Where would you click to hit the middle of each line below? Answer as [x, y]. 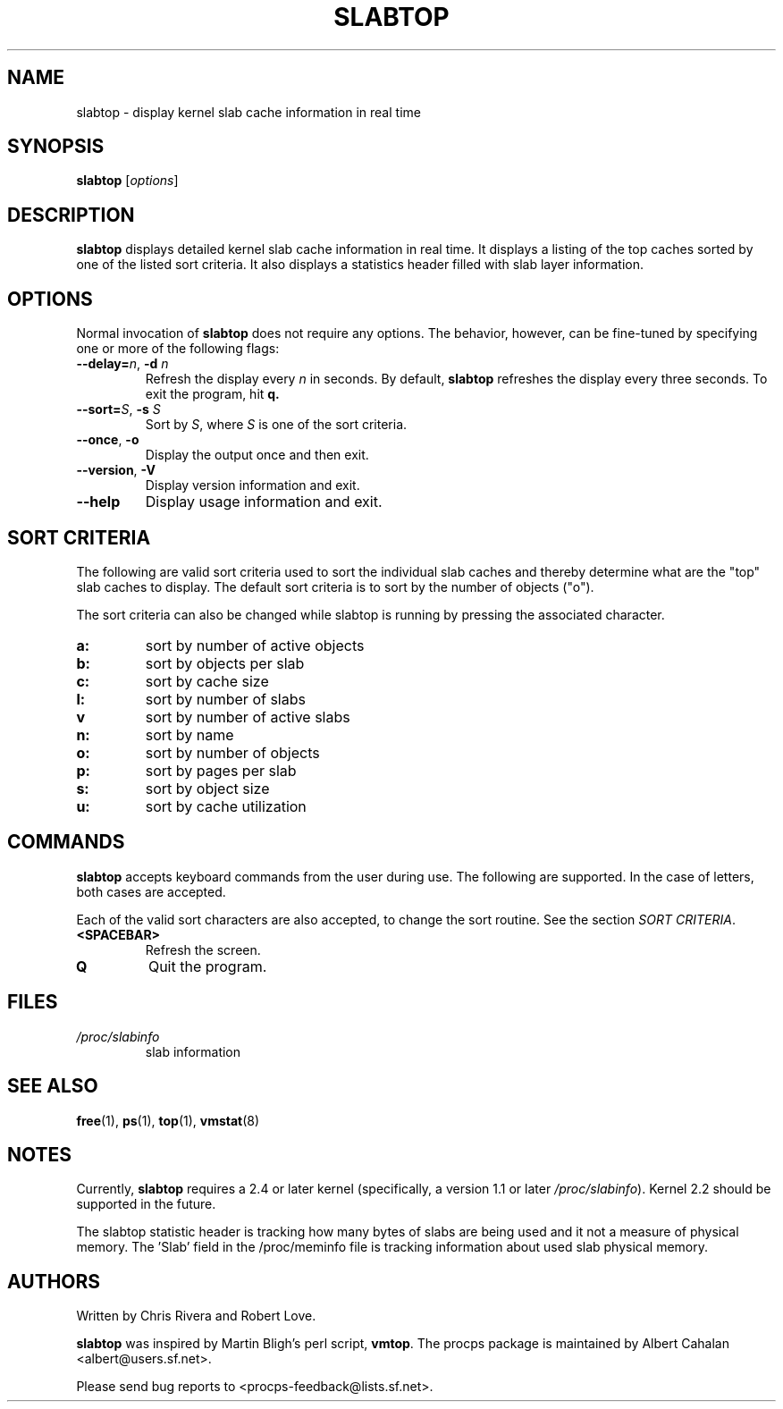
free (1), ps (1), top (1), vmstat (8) [168, 1120]
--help [98, 502]
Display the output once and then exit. [257, 455]
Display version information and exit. [253, 485]
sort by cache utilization [226, 806]
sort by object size [207, 788]
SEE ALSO [53, 1086]
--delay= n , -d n [122, 364]
